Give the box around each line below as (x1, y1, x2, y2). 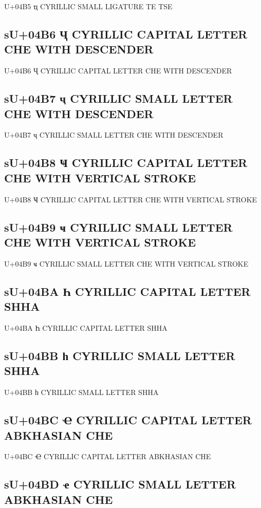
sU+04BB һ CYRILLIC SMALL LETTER (4, 347, 235, 363)
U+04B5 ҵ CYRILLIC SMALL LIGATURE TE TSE (4, 1, 173, 11)
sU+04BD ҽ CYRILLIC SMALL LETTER (4, 476, 236, 492)
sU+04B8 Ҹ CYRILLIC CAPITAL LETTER (4, 155, 248, 171)
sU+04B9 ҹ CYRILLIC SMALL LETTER (4, 219, 233, 235)
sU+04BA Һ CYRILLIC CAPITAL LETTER (4, 283, 251, 299)
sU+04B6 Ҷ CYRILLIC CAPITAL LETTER (4, 26, 248, 42)
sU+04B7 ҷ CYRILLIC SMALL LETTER (4, 90, 233, 106)
